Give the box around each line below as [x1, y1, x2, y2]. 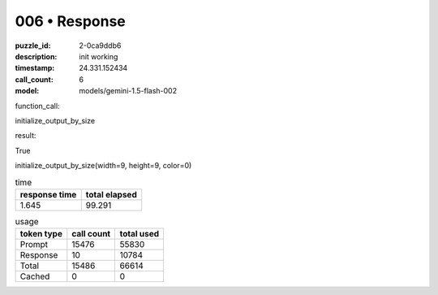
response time [19, 189, 77, 200]
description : [15, 51, 58, 61]
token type [19, 228, 62, 240]
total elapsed [85, 189, 137, 200]
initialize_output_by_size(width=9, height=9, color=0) [15, 161, 192, 171]
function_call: [15, 101, 60, 111]
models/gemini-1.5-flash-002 [79, 86, 178, 96]
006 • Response [15, 12, 126, 30]
